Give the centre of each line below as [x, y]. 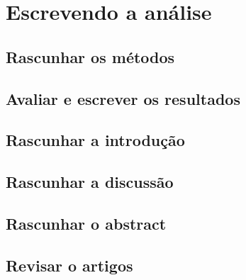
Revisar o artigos [69, 265]
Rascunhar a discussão [90, 182]
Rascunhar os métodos [90, 56]
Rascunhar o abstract [86, 223]
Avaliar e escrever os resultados [123, 98]
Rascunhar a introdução [95, 140]
